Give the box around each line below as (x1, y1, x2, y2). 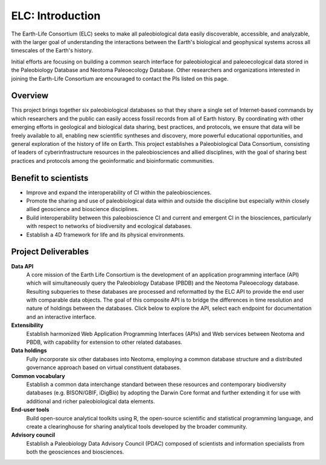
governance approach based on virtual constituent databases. (26, 364, 181, 371)
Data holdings (11, 347, 47, 354)
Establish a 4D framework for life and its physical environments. (26, 231, 185, 238)
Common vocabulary (11, 372, 66, 379)
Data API (11, 262, 34, 270)
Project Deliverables (11, 247, 89, 257)
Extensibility (11, 321, 43, 329)
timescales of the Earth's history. (11, 47, 93, 54)
